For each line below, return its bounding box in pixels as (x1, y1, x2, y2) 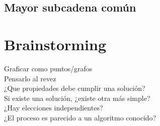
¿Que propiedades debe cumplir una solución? (4, 83, 145, 93)
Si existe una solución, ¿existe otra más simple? (4, 92, 150, 103)
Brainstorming (4, 34, 107, 54)
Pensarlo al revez (4, 73, 56, 83)
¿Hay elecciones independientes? (4, 102, 103, 113)
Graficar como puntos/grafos (4, 63, 93, 73)
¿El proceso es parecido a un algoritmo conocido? (4, 112, 156, 122)
